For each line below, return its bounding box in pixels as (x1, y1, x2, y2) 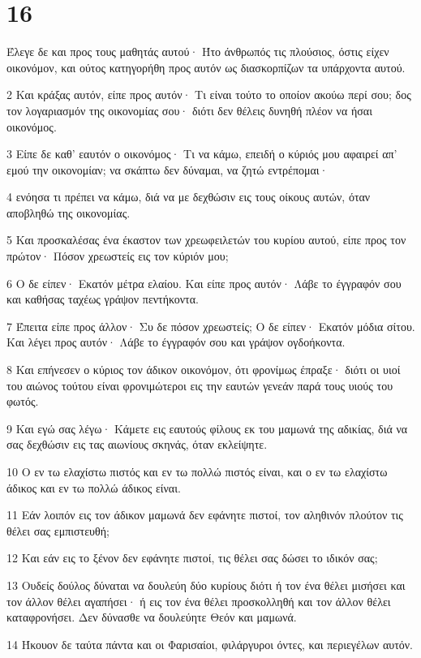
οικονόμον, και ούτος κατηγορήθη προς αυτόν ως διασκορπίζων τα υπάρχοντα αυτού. (6, 58, 406, 75)
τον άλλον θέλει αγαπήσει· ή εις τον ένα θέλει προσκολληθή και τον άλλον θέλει (6, 592, 391, 609)
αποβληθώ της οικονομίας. (6, 204, 131, 221)
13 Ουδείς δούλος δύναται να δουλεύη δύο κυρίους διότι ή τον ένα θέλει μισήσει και (6, 576, 406, 593)
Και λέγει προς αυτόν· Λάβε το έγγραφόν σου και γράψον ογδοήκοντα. (6, 333, 346, 351)
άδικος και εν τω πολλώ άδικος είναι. (6, 479, 181, 496)
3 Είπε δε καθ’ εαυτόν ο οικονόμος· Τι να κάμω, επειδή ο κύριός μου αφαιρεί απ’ (6, 145, 397, 162)
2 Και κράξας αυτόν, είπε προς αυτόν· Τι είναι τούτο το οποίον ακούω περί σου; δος (6, 86, 411, 103)
